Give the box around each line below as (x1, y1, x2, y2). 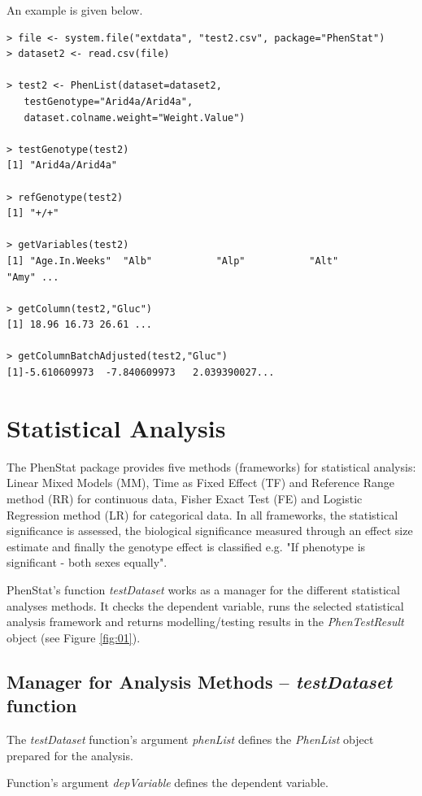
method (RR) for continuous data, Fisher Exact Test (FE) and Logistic (7, 489, 363, 507)
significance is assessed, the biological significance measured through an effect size (7, 522, 413, 539)
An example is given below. (7, 2, 143, 18)
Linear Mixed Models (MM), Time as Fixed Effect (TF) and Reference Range (7, 474, 394, 491)
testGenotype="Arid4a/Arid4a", (24, 95, 194, 107)
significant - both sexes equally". (7, 554, 167, 571)
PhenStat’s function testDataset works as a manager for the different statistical (7, 581, 400, 598)
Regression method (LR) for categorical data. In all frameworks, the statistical (7, 506, 398, 523)
